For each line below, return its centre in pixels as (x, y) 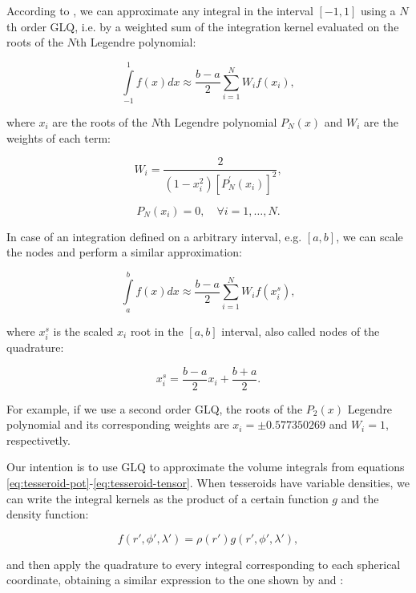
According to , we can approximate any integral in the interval (160, 10)
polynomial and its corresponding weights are (118, 424)
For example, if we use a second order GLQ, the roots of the (155, 408)
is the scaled (83, 331)
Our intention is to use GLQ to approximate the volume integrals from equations (206, 467)
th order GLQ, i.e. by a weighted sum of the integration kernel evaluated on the (203, 26)
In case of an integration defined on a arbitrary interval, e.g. (154, 236)
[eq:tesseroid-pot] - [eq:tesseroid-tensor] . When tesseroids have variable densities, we (208, 483)
